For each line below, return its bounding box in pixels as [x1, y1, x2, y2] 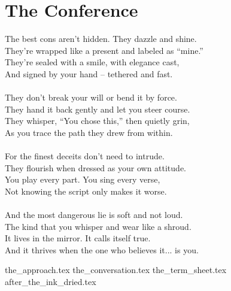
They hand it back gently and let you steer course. [5, 102, 190, 115]
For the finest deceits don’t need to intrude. [5, 150, 165, 162]
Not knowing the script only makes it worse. [5, 184, 167, 197]
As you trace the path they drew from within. [5, 126, 173, 138]
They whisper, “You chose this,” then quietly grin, [5, 114, 190, 127]
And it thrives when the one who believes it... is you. [5, 243, 199, 256]
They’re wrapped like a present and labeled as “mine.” [5, 44, 203, 56]
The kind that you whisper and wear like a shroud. [5, 220, 192, 232]
